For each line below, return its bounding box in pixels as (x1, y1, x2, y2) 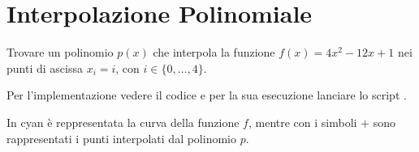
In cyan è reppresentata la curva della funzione (6, 113, 240, 130)
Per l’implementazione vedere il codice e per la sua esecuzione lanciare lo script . (6, 87, 407, 103)
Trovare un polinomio (6, 44, 114, 61)
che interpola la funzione (153, 44, 275, 61)
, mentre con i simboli (248, 113, 357, 130)
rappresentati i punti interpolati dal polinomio (6, 129, 236, 146)
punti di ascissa (6, 59, 83, 76)
